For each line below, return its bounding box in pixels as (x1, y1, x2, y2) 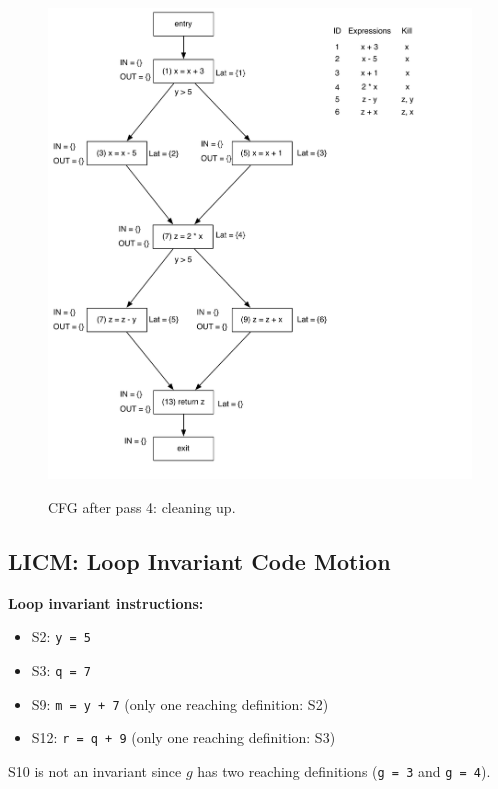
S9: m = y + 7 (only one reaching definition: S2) (31, 693, 329, 714)
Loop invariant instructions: (8, 592, 204, 613)
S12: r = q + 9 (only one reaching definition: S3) (31, 727, 336, 748)
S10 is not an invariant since (8, 761, 182, 782)
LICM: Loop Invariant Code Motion (8, 545, 391, 576)
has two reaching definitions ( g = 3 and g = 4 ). (197, 761, 491, 782)
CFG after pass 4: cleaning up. (48, 497, 236, 517)
